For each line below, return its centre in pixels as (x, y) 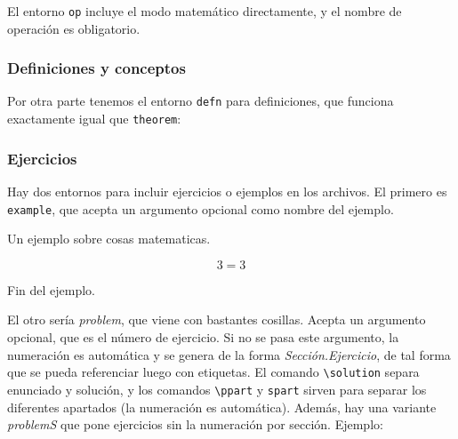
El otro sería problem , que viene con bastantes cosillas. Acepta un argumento (217, 319)
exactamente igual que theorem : (94, 119)
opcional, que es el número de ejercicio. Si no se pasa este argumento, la (203, 337)
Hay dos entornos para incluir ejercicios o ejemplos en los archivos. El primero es (227, 191)
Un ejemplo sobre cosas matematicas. (109, 239)
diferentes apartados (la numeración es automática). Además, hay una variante (222, 407)
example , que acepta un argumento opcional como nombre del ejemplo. (201, 208)
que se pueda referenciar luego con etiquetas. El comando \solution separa (213, 372)
